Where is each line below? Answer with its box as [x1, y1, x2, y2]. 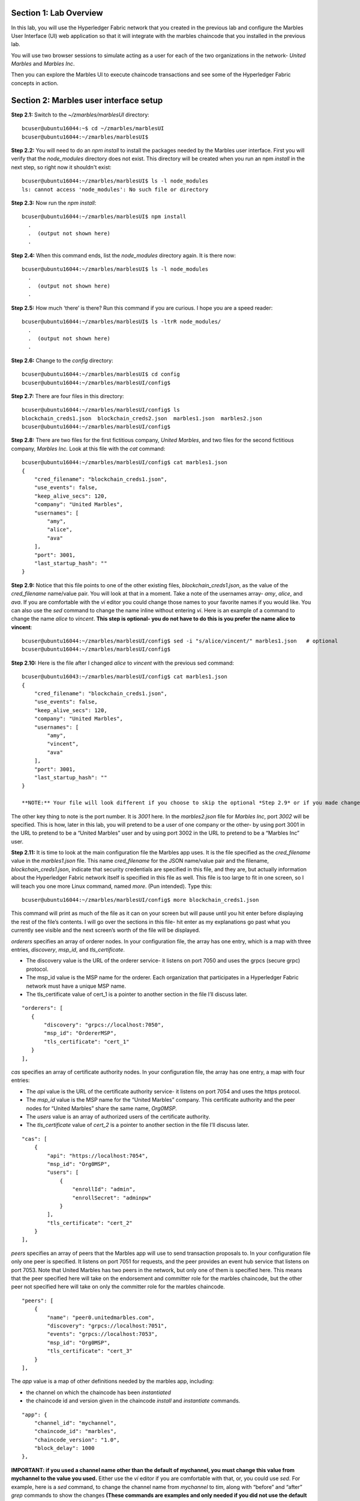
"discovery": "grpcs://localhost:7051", [47, 1322, 167, 1329]
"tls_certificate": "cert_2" [47, 1219, 133, 1226]
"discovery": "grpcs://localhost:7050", [44, 1021, 164, 1028]
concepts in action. [11, 79, 59, 86]
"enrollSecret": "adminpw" [72, 1194, 152, 1201]
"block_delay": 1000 [34, 1445, 95, 1452]
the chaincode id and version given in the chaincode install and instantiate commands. [26, 1397, 241, 1404]
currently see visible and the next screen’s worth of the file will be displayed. [11, 926, 200, 934]
